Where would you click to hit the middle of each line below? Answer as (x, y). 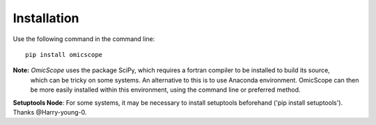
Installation (46, 18)
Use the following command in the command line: (84, 39)
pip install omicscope (64, 55)
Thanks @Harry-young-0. (50, 112)
